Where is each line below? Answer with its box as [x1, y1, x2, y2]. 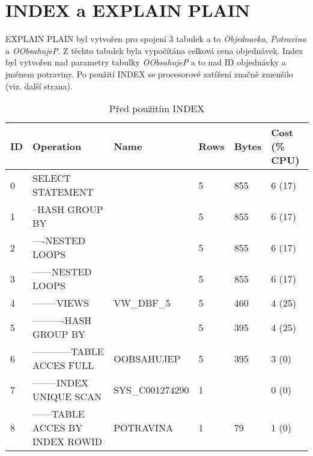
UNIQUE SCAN [32, 389, 102, 404]
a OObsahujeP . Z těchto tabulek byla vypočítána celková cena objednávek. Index [5, 44, 303, 56]
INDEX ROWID [32, 434, 103, 449]
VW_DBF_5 [114, 296, 171, 310]
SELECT [32, 171, 71, 185]
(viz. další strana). [5, 79, 73, 92]
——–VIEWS [32, 296, 90, 310]
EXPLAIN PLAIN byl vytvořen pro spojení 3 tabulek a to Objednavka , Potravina [5, 32, 306, 45]
